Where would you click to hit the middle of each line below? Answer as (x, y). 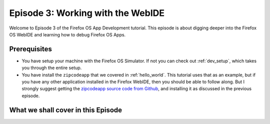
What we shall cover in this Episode (66, 110)
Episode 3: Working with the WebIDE (87, 13)
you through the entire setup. (52, 68)
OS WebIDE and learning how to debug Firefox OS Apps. (67, 34)
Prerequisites (30, 49)
